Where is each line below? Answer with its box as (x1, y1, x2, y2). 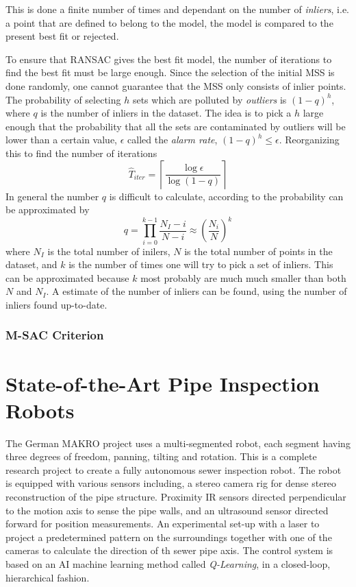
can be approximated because (5, 270, 129, 285)
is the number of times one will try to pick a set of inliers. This (68, 257, 333, 272)
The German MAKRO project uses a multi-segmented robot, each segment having (5, 435, 351, 450)
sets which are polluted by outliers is (132, 92, 287, 106)
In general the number (5, 189, 99, 203)
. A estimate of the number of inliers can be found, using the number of (46, 284, 347, 298)
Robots (5, 396, 75, 424)
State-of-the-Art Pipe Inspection (5, 369, 320, 397)
